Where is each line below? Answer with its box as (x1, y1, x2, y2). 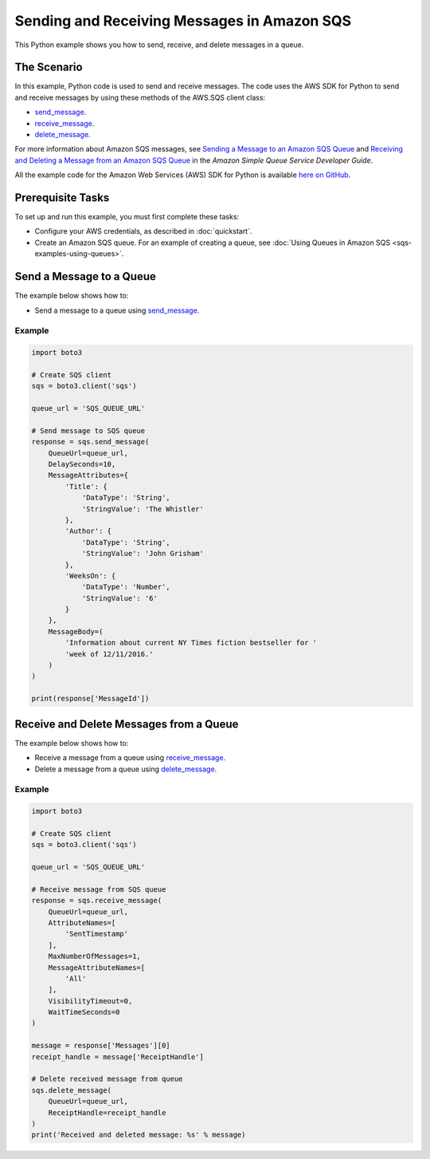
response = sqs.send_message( (31, 437, 150, 447)
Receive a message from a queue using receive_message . (34, 753, 226, 763)
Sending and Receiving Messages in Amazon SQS (14, 12, 352, 30)
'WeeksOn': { (64, 571, 116, 580)
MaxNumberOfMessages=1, (48, 952, 141, 961)
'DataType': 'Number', (81, 582, 170, 592)
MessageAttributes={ (48, 471, 129, 480)
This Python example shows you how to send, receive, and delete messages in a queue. (14, 40, 304, 49)
